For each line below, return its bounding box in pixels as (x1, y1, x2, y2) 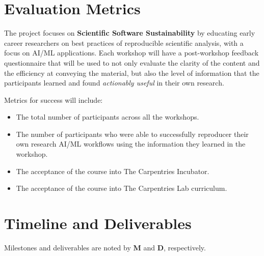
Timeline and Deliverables (4, 213, 192, 234)
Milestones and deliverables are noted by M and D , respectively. (4, 242, 206, 252)
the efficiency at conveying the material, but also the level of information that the (4, 67, 259, 78)
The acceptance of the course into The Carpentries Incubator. (16, 165, 209, 176)
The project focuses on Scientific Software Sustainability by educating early (4, 27, 255, 38)
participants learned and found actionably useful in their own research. (4, 77, 224, 88)
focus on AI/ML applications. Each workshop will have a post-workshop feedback (4, 47, 259, 58)
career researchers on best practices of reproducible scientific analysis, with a (4, 37, 244, 48)
